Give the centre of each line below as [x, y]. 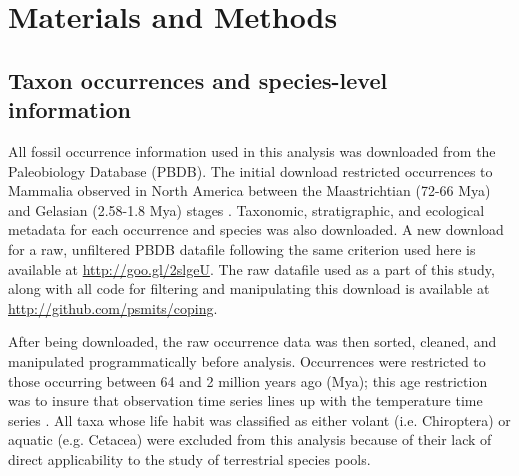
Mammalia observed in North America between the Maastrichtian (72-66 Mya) [249, 190]
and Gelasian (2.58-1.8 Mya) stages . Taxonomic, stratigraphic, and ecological [246, 209]
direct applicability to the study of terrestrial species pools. [189, 458]
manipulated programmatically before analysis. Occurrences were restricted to [247, 360]
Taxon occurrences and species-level [198, 79]
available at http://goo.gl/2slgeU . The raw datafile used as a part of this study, [251, 268]
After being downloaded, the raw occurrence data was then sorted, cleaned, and [252, 341]
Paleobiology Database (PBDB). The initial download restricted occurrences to [250, 170]
